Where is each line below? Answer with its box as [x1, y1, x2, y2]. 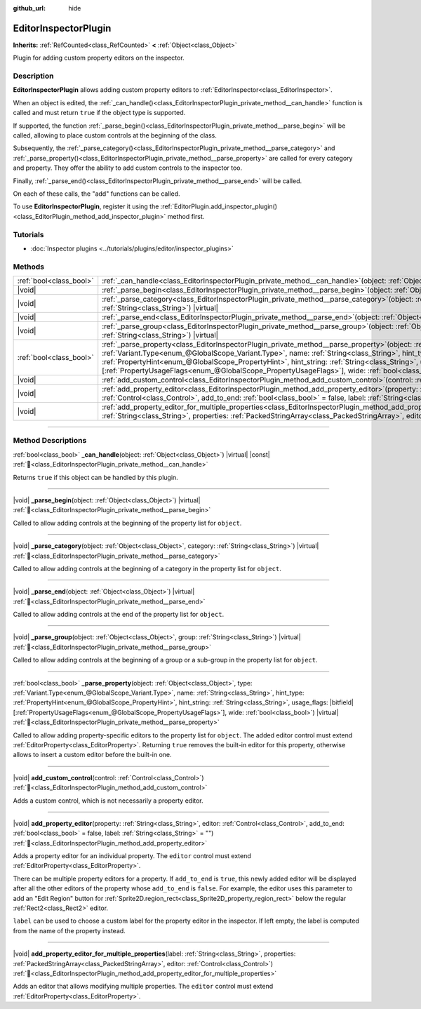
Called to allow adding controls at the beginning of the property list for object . [13, 519, 242, 527]
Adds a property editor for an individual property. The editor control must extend [13, 852, 252, 860]
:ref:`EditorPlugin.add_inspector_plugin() [160, 202, 277, 211]
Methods [13, 262, 45, 272]
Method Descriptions [13, 436, 87, 446]
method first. [167, 212, 205, 220]
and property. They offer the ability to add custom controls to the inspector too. [13, 163, 242, 172]
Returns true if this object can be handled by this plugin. [13, 473, 178, 481]
